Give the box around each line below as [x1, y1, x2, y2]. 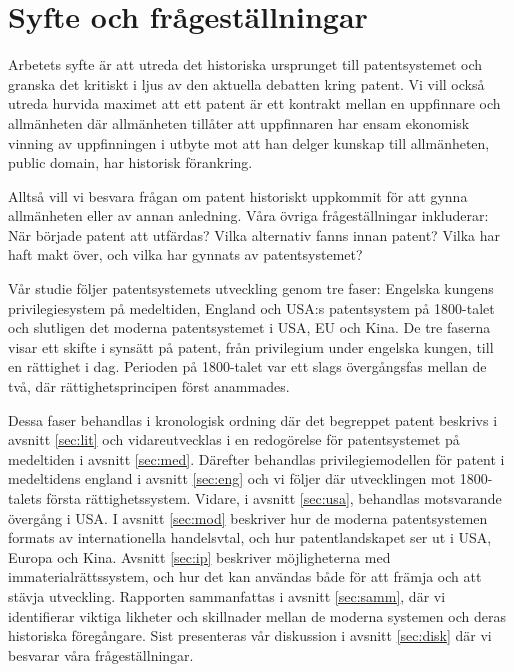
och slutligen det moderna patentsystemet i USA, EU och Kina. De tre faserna [8, 317, 491, 338]
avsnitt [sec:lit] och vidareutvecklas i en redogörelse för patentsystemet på [8, 429, 460, 450]
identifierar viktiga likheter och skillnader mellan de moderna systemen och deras [8, 605, 506, 626]
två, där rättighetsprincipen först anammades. [8, 376, 290, 397]
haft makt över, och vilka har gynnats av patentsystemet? [8, 244, 363, 265]
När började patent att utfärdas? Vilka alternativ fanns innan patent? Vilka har [8, 224, 500, 245]
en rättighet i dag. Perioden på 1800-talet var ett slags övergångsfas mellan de [8, 356, 487, 377]
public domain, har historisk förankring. [8, 152, 253, 173]
